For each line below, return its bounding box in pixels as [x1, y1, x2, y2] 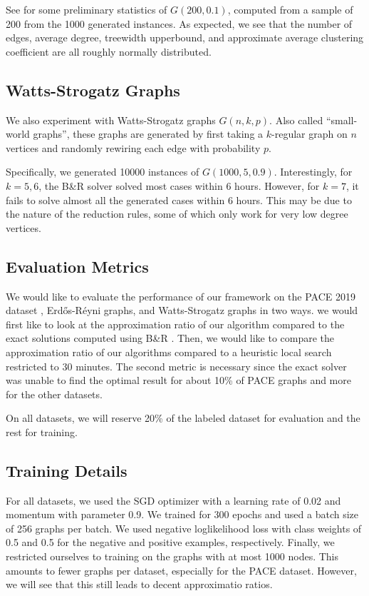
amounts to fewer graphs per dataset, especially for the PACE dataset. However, [6, 562, 357, 577]
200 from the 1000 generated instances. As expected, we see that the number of [6, 16, 353, 31]
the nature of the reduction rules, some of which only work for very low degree [6, 206, 348, 221]
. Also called [269, 112, 323, 127]
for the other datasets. [6, 386, 103, 401]
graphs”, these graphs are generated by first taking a [33, 126, 264, 141]
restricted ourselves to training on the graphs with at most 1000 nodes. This [6, 549, 338, 564]
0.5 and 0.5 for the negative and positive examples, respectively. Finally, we [6, 535, 335, 550]
